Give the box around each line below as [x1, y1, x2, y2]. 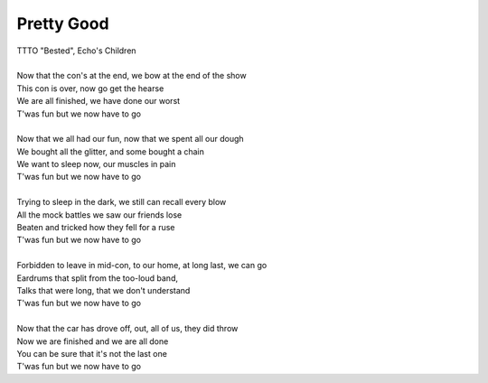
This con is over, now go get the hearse [16, 82, 164, 94]
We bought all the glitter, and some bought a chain [16, 145, 205, 157]
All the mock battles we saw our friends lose [16, 209, 183, 220]
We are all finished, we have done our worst [16, 96, 181, 107]
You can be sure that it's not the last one [16, 348, 167, 359]
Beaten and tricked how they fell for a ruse [16, 222, 175, 233]
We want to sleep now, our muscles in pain [16, 159, 176, 170]
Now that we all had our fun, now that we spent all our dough [16, 134, 244, 145]
